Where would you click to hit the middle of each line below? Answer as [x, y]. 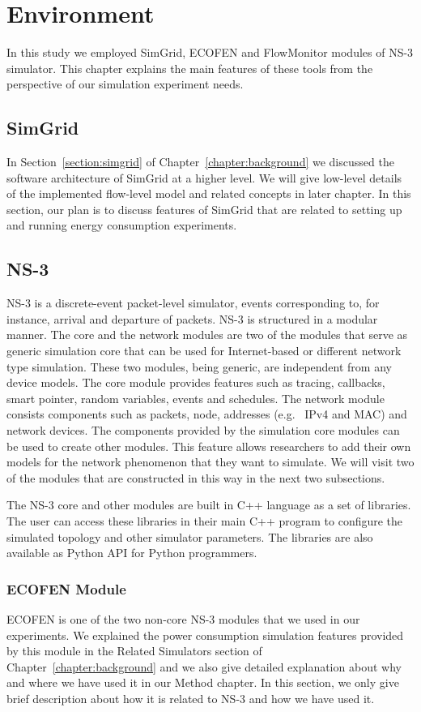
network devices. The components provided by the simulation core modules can [203, 430]
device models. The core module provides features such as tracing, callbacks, [196, 382]
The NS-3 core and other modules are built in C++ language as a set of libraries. [209, 505]
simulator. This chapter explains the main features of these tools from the [190, 68]
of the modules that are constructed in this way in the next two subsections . [196, 477]
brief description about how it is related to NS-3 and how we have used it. [191, 698]
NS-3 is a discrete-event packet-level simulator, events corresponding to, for [193, 303]
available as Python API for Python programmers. [132, 553]
